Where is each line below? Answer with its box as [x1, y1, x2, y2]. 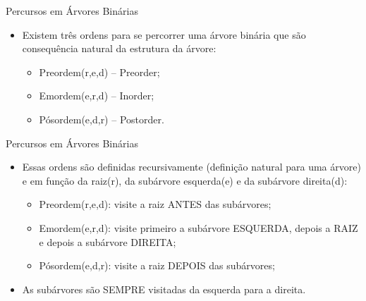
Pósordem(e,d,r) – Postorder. [39, 111, 164, 126]
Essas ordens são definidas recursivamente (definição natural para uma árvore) [22, 159, 361, 174]
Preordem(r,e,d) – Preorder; [39, 64, 160, 79]
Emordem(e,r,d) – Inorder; [39, 88, 154, 103]
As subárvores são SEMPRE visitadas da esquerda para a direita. [22, 281, 306, 296]
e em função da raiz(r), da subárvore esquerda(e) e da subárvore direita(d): [22, 173, 348, 188]
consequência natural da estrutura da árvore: [22, 41, 216, 56]
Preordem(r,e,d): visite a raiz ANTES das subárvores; [39, 197, 272, 211]
